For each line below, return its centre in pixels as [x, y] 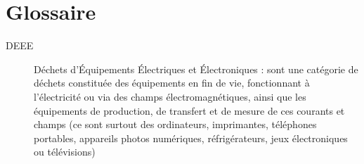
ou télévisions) [65, 152]
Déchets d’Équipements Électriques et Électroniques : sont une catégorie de [196, 69]
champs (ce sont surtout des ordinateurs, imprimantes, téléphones [175, 124]
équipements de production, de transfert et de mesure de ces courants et [189, 110]
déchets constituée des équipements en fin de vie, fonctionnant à [172, 83]
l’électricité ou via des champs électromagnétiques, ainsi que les [170, 96]
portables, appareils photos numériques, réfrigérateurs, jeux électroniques [191, 138]
